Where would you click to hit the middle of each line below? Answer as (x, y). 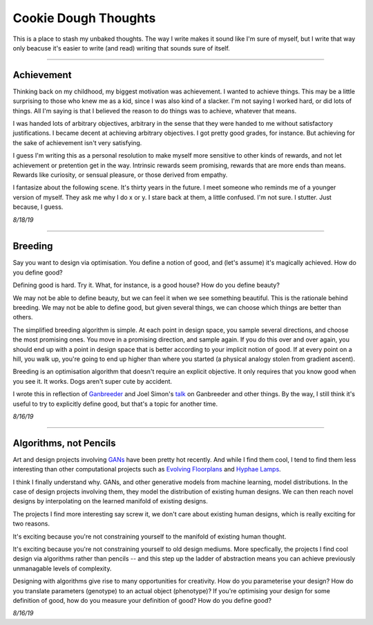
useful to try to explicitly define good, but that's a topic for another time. (115, 404)
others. (23, 317)
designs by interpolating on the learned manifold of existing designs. (111, 501)
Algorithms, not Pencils (65, 443)
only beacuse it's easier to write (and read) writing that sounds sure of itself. (122, 48)
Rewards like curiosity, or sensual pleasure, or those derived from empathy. (120, 175)
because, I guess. (38, 207)
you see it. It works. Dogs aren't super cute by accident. (93, 381)
